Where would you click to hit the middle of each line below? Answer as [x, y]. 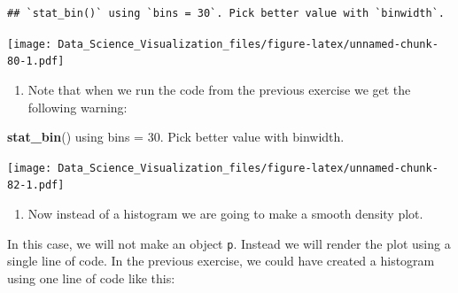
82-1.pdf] [36, 185]
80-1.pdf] [36, 62]
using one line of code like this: [91, 278]
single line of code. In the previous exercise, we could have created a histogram [221, 261]
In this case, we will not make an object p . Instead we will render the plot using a [229, 243]
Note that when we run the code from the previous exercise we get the [219, 89]
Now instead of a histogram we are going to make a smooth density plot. [225, 213]
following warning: [78, 107]
